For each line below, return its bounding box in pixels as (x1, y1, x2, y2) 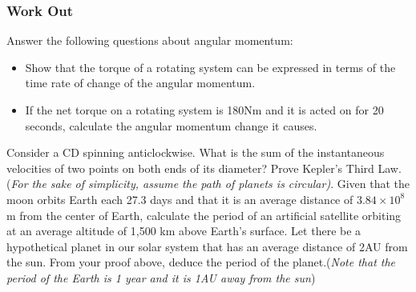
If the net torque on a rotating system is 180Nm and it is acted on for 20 (25, 102, 384, 118)
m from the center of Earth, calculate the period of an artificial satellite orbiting (6, 206, 402, 223)
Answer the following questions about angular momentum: (6, 32, 293, 49)
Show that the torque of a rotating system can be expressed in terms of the (25, 58, 396, 75)
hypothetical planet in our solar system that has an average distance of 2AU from (6, 238, 408, 254)
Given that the (337, 175, 410, 192)
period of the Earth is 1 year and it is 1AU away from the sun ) (6, 269, 316, 286)
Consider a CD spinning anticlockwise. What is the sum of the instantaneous (6, 144, 385, 161)
